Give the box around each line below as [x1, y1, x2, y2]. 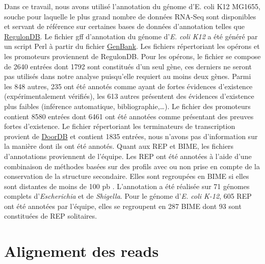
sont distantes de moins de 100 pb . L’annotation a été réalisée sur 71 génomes [4, 180, 250, 191]
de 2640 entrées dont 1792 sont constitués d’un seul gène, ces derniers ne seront [4, 61, 252, 71]
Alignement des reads [4, 241, 159, 261]
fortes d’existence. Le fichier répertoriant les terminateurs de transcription [4, 121, 235, 131]
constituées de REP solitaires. [4, 210, 97, 221]
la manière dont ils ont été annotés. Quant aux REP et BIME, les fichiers [4, 141, 234, 151]
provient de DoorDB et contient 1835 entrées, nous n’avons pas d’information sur [4, 130, 258, 141]
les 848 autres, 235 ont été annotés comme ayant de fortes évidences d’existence [4, 81, 253, 91]
